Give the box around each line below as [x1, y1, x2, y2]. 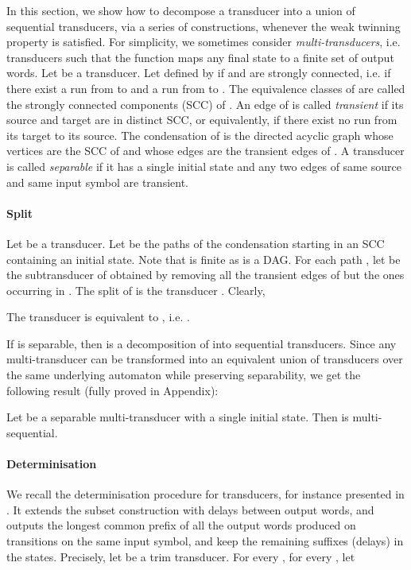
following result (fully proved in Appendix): [6, 382, 219, 398]
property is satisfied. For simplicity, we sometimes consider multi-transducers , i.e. [6, 33, 401, 50]
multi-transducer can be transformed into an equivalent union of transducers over [6, 351, 403, 367]
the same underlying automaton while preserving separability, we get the [6, 366, 361, 383]
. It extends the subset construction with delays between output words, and [6, 501, 374, 518]
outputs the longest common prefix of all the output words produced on [6, 517, 356, 533]
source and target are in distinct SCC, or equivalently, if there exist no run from [6, 111, 397, 128]
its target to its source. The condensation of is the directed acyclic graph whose [6, 126, 394, 143]
